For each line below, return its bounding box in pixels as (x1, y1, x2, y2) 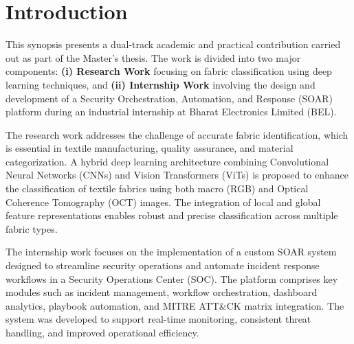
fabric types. (5, 221, 58, 236)
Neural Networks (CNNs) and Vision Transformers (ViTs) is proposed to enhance (5, 168, 349, 182)
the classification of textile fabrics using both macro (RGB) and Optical (5, 181, 309, 196)
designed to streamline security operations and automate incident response (5, 258, 320, 273)
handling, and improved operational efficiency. (5, 325, 199, 339)
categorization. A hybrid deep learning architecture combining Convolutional (5, 154, 329, 168)
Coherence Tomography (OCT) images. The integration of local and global (5, 194, 321, 209)
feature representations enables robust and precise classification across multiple (5, 208, 338, 222)
